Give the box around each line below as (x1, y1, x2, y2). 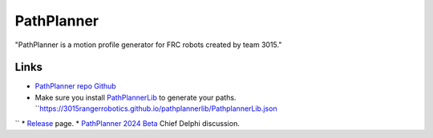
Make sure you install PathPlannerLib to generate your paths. (34, 93, 237, 102)
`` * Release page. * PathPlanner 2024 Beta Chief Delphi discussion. (14, 118, 240, 128)
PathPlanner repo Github (34, 81, 116, 91)
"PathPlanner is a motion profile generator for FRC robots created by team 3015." (14, 40, 282, 49)
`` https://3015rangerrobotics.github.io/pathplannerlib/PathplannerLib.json (34, 104, 277, 113)
